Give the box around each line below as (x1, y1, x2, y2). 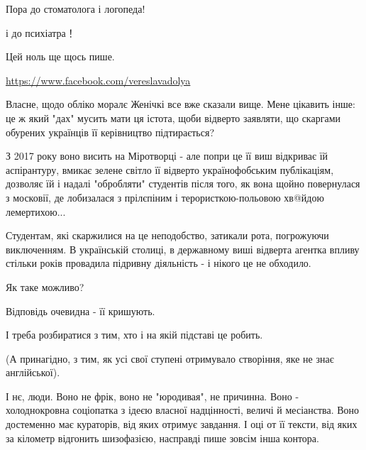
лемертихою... (6, 204, 66, 219)
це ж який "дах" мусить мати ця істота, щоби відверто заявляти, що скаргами (6, 110, 340, 125)
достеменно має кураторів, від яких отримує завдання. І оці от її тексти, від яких (6, 417, 357, 432)
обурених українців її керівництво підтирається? (6, 124, 214, 139)
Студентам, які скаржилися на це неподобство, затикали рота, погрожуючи (6, 228, 329, 243)
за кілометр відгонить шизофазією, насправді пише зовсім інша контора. (6, 430, 319, 445)
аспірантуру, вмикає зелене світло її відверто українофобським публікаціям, (6, 162, 334, 177)
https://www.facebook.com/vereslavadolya (6, 72, 191, 87)
